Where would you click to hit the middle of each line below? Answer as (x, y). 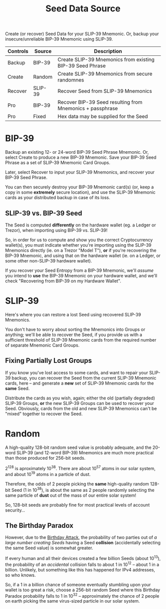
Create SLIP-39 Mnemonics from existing (106, 60)
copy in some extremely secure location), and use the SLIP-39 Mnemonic (80, 192)
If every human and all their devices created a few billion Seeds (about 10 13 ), (83, 558)
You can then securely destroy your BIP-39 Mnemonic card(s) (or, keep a (80, 187)
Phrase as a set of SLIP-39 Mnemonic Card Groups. (58, 163)
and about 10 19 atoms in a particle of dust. (48, 474)
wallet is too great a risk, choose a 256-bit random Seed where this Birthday (83, 590)
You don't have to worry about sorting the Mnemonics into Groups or (75, 329)
